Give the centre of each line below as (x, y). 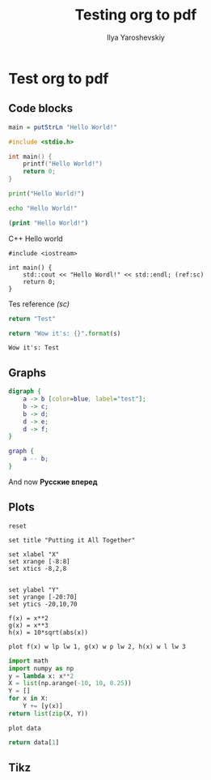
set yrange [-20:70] (43, 597)
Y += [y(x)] (43, 706)
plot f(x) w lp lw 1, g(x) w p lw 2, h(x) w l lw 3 (97, 646)
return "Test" (32, 319)
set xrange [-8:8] (39, 561)
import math (28, 661)
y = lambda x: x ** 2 (41, 676)
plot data (25, 728)
